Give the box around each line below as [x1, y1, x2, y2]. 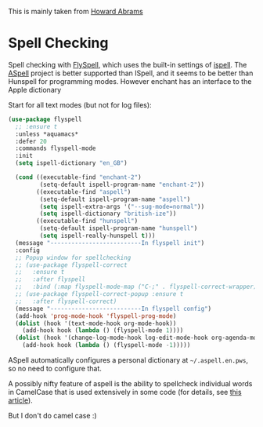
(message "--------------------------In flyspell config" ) [15, 305, 212, 312]
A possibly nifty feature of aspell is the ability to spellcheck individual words [8, 379, 253, 389]
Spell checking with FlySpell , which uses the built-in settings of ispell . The [8, 60, 247, 69]
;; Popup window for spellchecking [15, 254, 131, 261]
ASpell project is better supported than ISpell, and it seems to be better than [8, 68, 254, 78]
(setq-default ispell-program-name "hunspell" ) [39, 224, 198, 232]
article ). [8, 396, 33, 405]
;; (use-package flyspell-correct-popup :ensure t [15, 290, 184, 298]
